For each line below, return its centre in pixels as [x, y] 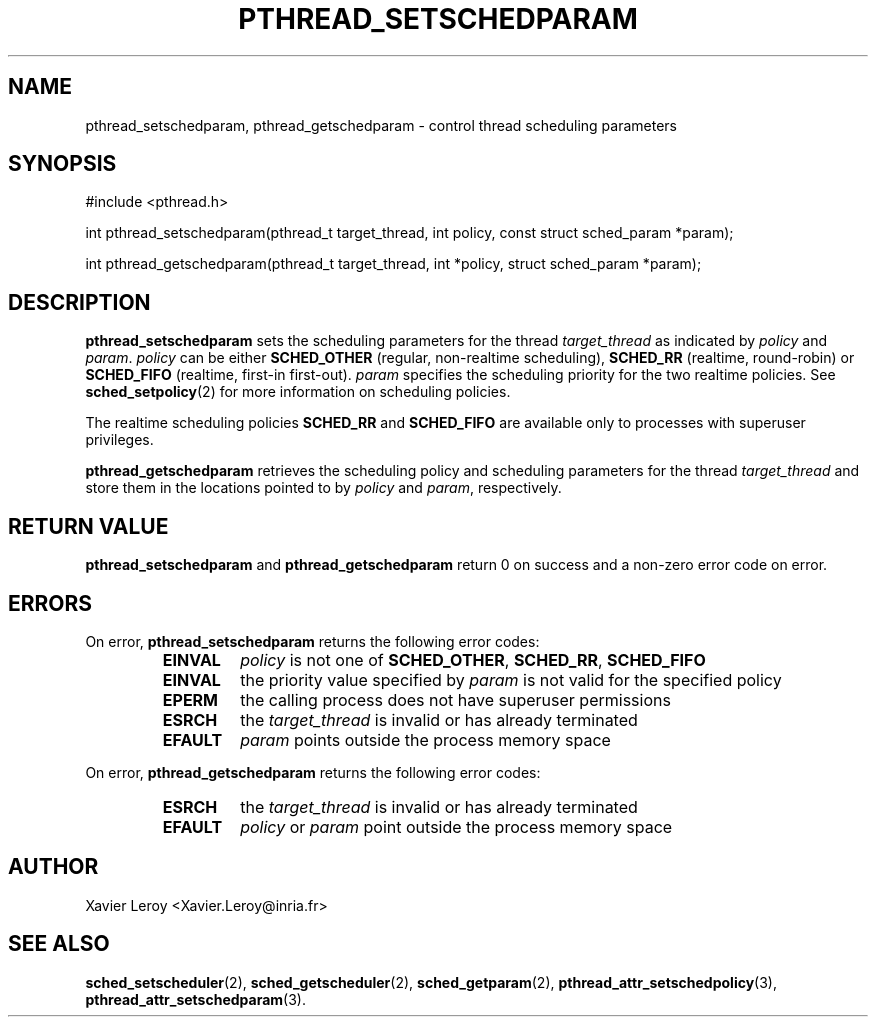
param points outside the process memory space [425, 739]
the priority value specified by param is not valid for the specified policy [511, 679]
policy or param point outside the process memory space [456, 826]
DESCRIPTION [79, 302]
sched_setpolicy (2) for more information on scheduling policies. [298, 392]
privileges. [119, 440]
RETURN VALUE [88, 526]
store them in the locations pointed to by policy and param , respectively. [323, 488]
